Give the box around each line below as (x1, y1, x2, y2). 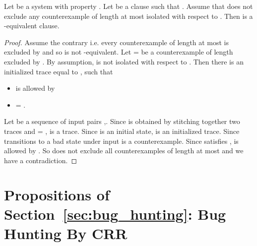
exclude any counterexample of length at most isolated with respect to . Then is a (4, 10, 253, 21)
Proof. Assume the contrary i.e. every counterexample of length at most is (4, 37, 229, 47)
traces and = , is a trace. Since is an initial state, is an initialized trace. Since (4, 125, 240, 136)
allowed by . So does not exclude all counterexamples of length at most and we (4, 145, 244, 156)
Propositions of (4, 184, 110, 204)
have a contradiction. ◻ (4, 155, 77, 165)
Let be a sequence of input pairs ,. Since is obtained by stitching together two (4, 116, 240, 126)
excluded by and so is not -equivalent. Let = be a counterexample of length (4, 47, 233, 57)
